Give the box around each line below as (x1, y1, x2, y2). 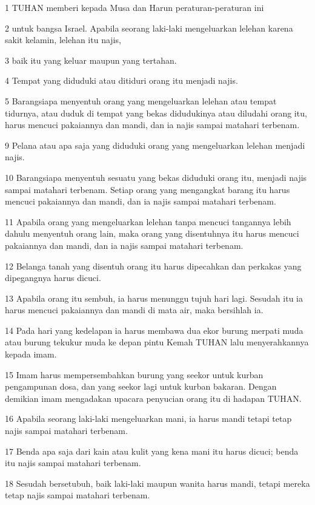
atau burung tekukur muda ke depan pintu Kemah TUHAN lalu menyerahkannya (5, 336, 309, 348)
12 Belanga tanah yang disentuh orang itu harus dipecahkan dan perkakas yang (5, 259, 302, 272)
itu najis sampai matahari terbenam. (5, 456, 141, 469)
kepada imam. (5, 348, 57, 361)
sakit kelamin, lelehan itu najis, (5, 33, 121, 46)
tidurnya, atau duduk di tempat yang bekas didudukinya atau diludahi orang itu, (5, 106, 307, 119)
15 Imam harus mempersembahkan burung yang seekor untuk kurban (5, 368, 264, 381)
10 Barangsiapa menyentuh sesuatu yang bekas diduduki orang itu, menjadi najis (5, 171, 307, 183)
